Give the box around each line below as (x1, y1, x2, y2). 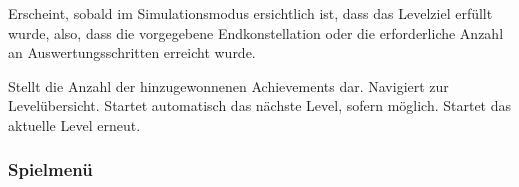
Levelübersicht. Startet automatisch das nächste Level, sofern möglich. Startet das (8, 95, 512, 116)
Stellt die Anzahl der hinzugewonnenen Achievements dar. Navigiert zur (8, 75, 449, 96)
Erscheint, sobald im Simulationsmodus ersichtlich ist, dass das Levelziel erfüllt (8, 3, 493, 23)
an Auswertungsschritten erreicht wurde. (8, 42, 256, 63)
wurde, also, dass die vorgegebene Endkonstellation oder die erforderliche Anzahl (8, 22, 504, 43)
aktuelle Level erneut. (8, 114, 141, 135)
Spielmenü (8, 157, 93, 182)
